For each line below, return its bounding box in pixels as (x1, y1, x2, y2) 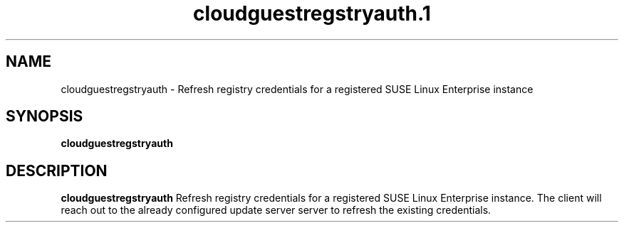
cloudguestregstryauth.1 (193, 1, 431, 26)
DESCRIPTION (6, 161, 108, 180)
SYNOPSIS (6, 107, 83, 126)
